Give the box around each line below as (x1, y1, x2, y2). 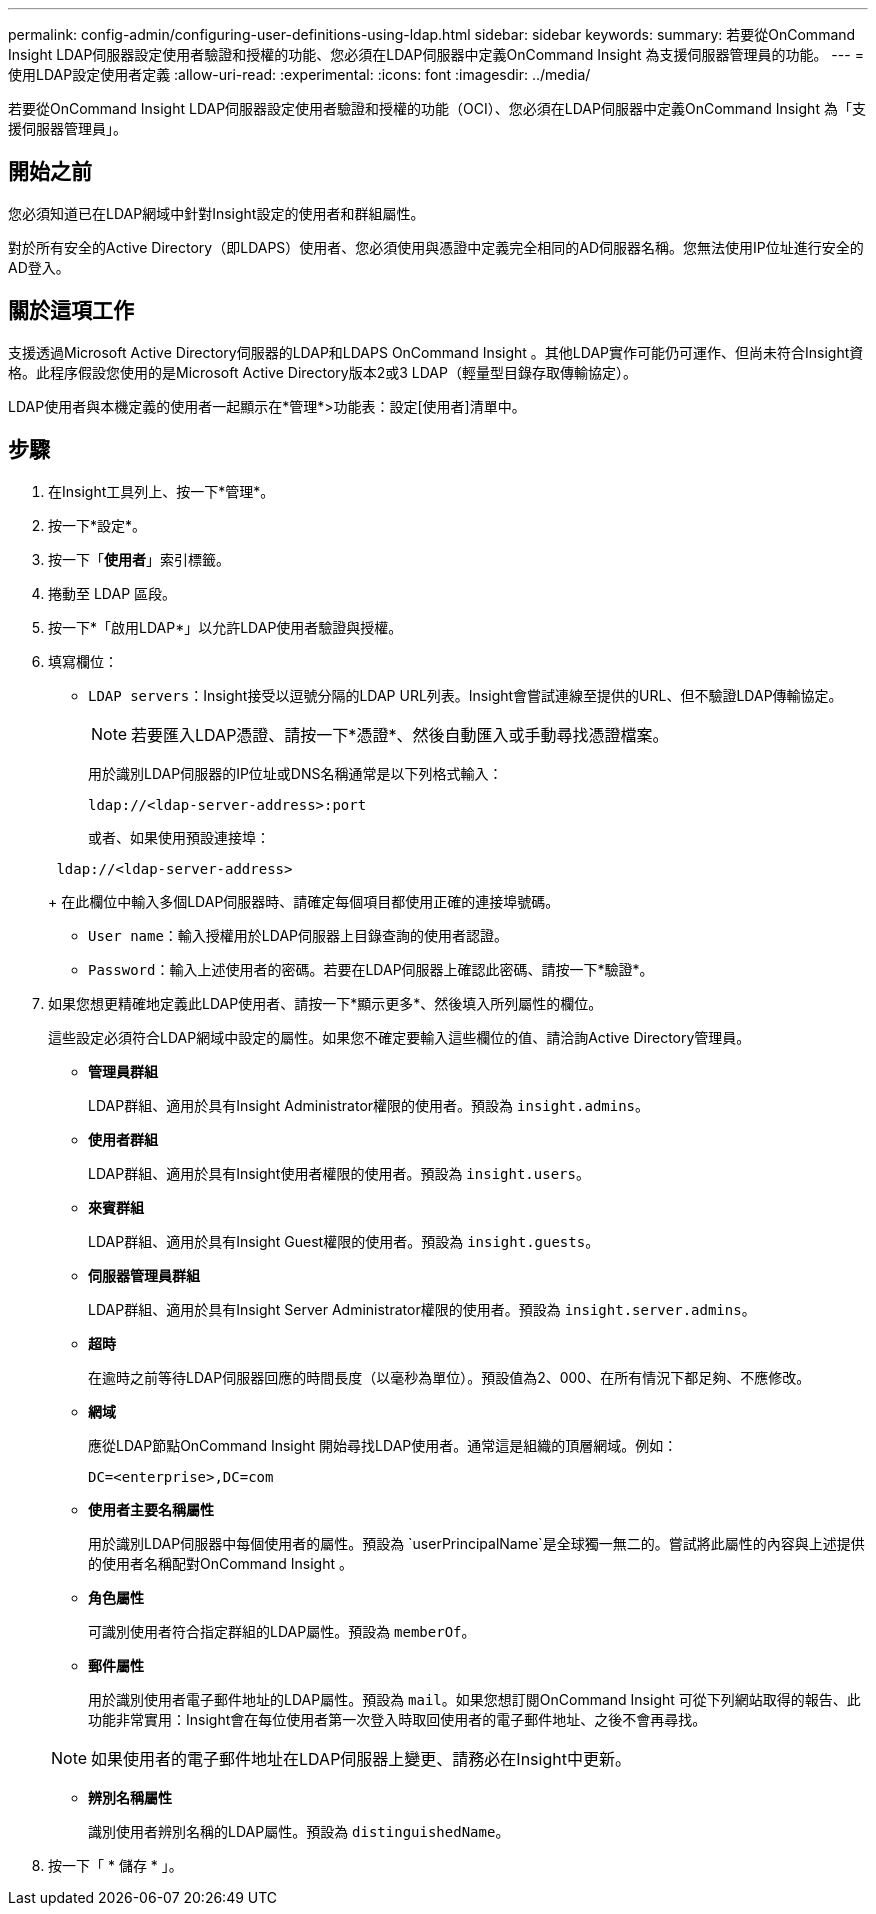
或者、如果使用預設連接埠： (88, 828, 270, 846)
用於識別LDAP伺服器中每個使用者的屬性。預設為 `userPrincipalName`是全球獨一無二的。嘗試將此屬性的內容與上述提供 (88, 1534, 865, 1552)
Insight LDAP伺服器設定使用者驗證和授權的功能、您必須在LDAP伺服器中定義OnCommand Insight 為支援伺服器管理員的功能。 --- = (8, 46, 864, 63)
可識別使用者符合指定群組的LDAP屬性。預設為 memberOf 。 (88, 1622, 476, 1640)
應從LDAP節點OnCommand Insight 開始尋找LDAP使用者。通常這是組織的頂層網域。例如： (88, 1436, 678, 1454)
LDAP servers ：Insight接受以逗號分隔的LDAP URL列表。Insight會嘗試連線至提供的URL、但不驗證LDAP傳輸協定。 (88, 686, 843, 704)
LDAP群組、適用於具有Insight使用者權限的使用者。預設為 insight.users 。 (88, 1164, 590, 1182)
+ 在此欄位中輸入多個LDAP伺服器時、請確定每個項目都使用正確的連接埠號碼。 (48, 892, 560, 910)
